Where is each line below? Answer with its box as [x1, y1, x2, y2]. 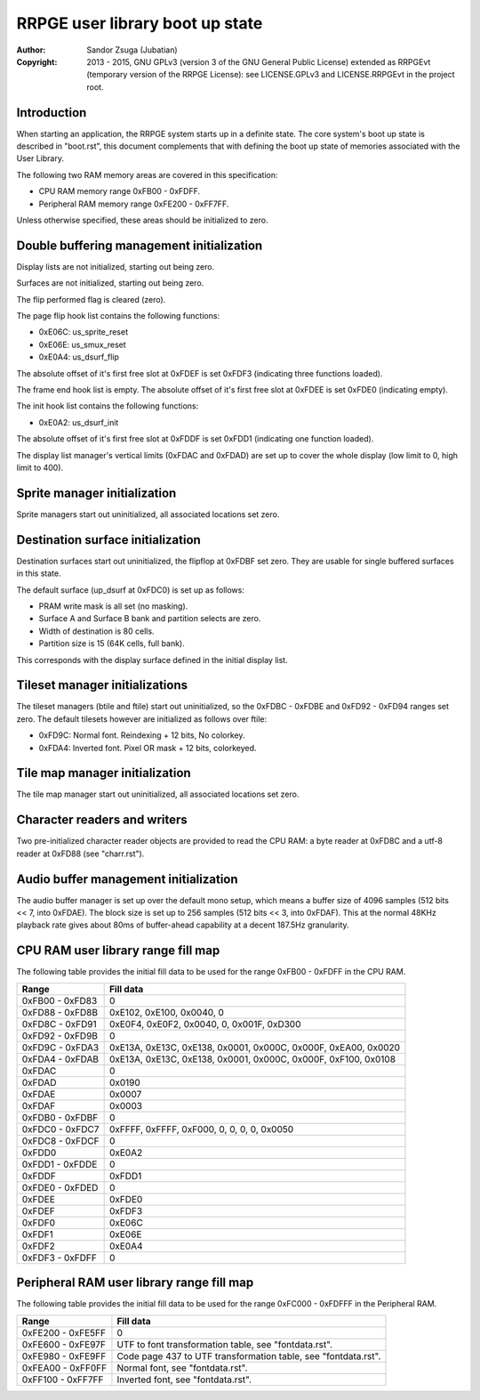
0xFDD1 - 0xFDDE [21, 1158, 98, 1170]
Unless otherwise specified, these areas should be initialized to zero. [16, 214, 268, 225]
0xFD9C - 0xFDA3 [21, 1041, 100, 1054]
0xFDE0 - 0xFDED [21, 1181, 99, 1194]
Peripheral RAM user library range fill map [16, 1275, 254, 1291]
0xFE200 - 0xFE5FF [21, 1326, 107, 1339]
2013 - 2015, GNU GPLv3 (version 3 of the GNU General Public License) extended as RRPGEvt [86, 56, 431, 67]
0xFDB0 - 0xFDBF [21, 1111, 99, 1123]
